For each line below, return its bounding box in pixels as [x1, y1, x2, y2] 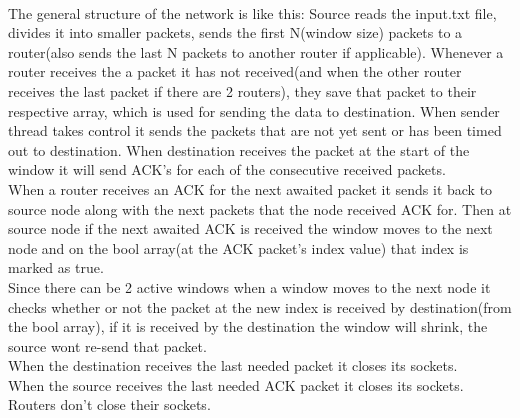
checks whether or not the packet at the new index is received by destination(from [8, 296, 512, 317]
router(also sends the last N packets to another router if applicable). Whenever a [8, 41, 504, 62]
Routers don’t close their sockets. [8, 394, 211, 415]
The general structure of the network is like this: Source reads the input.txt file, [8, 2, 497, 23]
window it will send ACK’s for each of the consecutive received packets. [8, 159, 446, 180]
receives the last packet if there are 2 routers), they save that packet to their [8, 80, 477, 101]
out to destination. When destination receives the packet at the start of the [8, 139, 470, 160]
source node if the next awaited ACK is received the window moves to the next [8, 218, 493, 239]
